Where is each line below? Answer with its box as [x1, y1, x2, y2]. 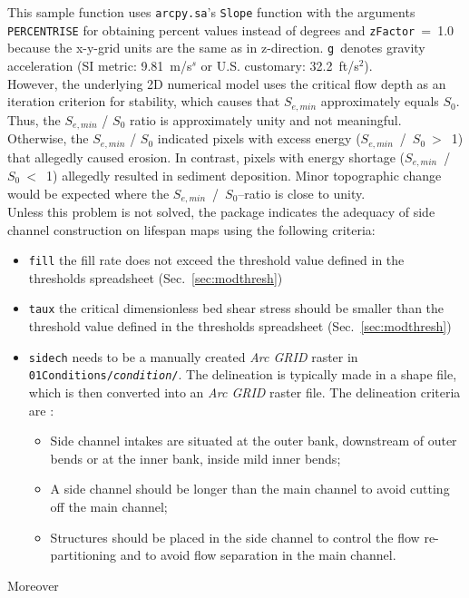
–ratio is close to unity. [238, 183, 366, 202]
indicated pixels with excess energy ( [157, 129, 361, 148]
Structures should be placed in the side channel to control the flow [50, 527, 420, 546]
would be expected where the [7, 183, 170, 202]
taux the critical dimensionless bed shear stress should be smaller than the [28, 299, 445, 318]
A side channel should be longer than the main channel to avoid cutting [50, 479, 450, 498]
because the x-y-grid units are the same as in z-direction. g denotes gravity [7, 38, 425, 57]
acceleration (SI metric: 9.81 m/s [7, 55, 192, 74]
